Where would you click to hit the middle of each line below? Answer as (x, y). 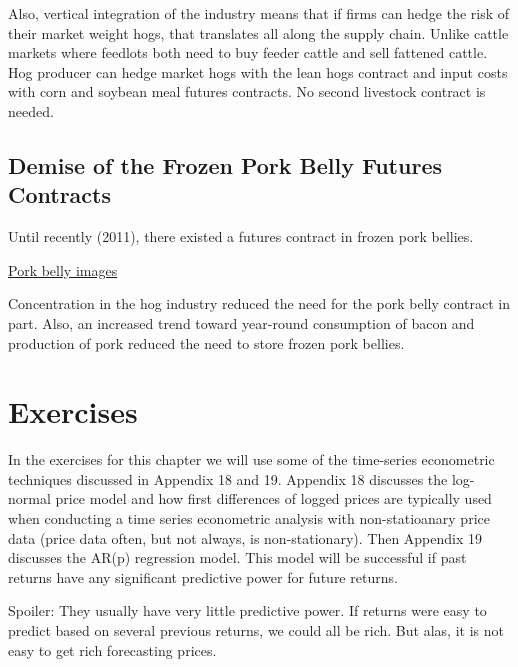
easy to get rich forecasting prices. (112, 649)
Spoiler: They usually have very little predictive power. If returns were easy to (247, 610)
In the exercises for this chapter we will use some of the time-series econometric (251, 459)
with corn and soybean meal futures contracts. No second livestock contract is (247, 91)
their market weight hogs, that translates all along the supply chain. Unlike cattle (258, 32)
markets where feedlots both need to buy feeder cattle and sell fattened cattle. (248, 52)
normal (29, 498)
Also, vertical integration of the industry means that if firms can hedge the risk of (259, 13)
